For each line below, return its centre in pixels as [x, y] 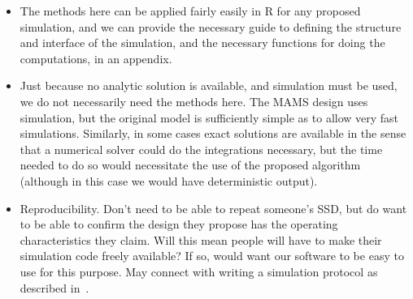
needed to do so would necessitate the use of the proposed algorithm [190, 165]
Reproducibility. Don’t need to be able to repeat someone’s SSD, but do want [213, 208]
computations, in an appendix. [96, 58]
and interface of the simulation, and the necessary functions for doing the [202, 43]
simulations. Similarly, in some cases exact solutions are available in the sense [213, 133]
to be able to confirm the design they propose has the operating [179, 224]
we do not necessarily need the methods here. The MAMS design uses [194, 101]
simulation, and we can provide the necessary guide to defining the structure [211, 26]
